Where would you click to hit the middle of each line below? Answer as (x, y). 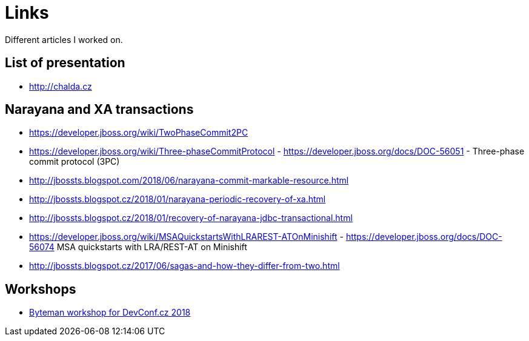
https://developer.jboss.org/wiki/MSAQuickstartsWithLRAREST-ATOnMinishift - (186, 237)
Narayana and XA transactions (99, 110)
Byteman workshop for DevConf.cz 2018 (110, 313)
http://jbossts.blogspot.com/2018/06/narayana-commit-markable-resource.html (189, 180)
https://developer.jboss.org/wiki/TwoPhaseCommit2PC (139, 133)
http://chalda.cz (61, 86)
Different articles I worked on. (64, 39)
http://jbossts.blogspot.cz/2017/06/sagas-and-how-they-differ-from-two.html (185, 266)
